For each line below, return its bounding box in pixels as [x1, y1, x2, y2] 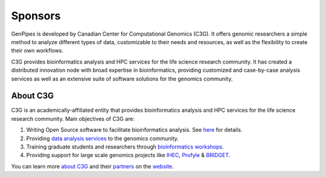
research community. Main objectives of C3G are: [11, 115, 135, 122]
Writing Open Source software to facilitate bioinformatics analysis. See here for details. [26, 126, 243, 134]
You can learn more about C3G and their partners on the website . [11, 163, 174, 170]
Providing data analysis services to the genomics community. [26, 135, 179, 142]
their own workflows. [11, 47, 63, 54]
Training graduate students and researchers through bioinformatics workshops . [26, 143, 225, 150]
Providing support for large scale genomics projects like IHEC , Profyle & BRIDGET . [26, 152, 231, 159]
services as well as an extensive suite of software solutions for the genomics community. [11, 75, 233, 82]
